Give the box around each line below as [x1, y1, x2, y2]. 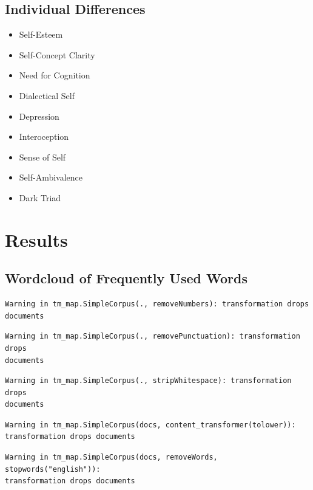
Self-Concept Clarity [19, 48, 95, 61]
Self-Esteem [19, 28, 63, 41]
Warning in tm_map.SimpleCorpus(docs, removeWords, [5, 453, 218, 462]
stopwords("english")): [5, 464, 101, 474]
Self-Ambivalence [19, 171, 83, 184]
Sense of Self [19, 150, 66, 163]
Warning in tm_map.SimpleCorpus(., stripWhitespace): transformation [5, 376, 292, 385]
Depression [19, 109, 59, 122]
